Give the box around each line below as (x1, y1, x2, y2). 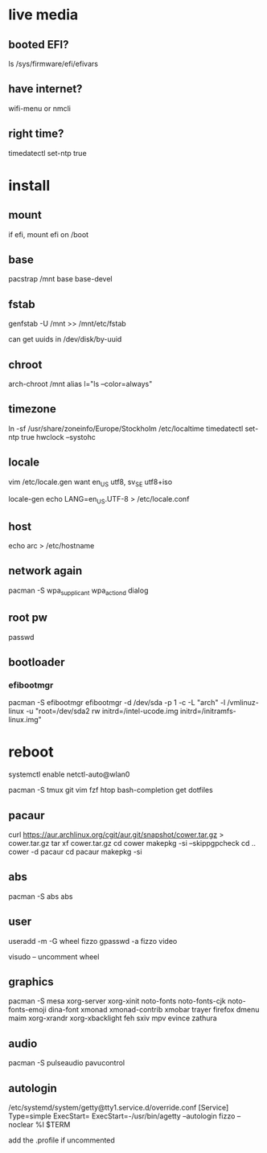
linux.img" (8, 715, 42, 724)
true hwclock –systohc (21, 432, 97, 441)
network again (8, 564, 83, 578)
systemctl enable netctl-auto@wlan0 (8, 769, 130, 779)
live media (8, 6, 79, 24)
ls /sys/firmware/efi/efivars (8, 59, 99, 68)
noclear (8, 1120, 34, 1130)
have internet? (8, 82, 83, 96)
